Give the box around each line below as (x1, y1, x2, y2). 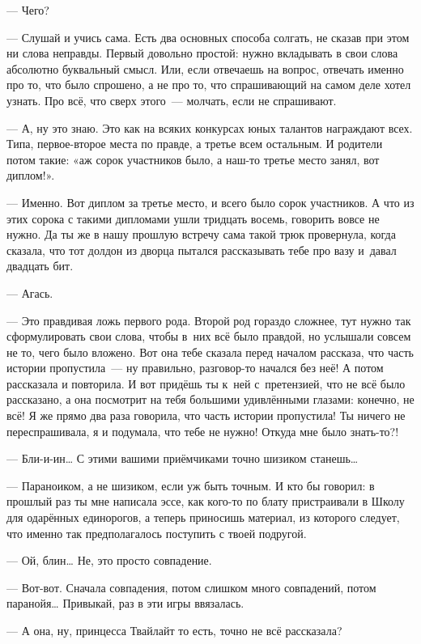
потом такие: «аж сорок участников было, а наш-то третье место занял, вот (6, 150, 380, 167)
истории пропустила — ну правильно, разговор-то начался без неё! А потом (6, 359, 384, 376)
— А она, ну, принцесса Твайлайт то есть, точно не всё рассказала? (6, 622, 342, 638)
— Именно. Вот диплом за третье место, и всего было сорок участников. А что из (6, 193, 415, 210)
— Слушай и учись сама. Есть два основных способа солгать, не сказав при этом (6, 28, 410, 45)
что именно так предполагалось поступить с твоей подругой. (6, 524, 307, 541)
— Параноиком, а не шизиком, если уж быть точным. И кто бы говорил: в (6, 477, 375, 494)
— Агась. (6, 284, 53, 301)
